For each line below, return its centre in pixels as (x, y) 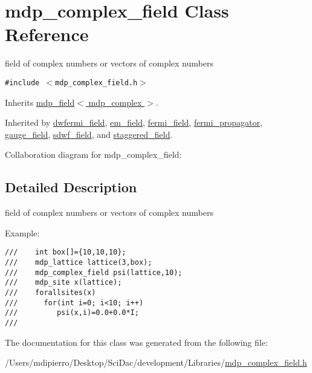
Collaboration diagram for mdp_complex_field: (93, 154)
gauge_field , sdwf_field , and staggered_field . (89, 134)
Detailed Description (71, 187)
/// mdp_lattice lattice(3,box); (79, 262)
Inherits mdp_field (40, 102)
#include (22, 83)
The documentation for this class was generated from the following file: (136, 342)
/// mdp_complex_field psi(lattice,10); (94, 272)
